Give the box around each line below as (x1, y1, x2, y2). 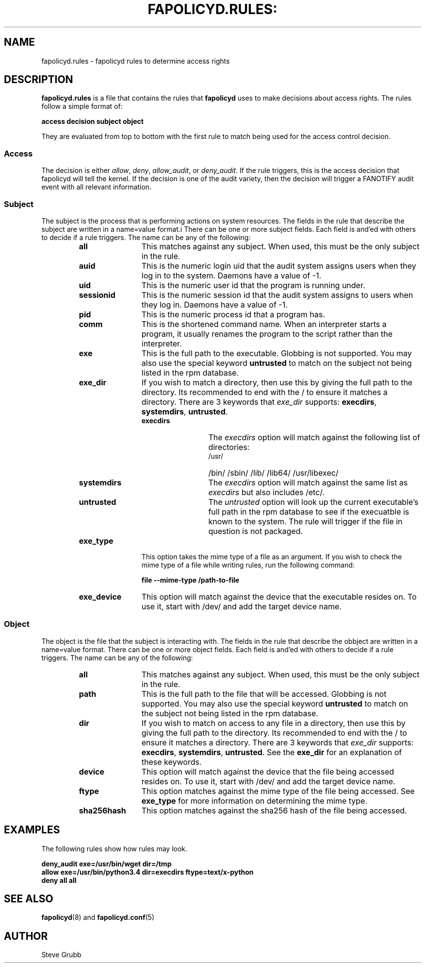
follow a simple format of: (41, 102, 123, 111)
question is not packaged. (208, 526, 303, 536)
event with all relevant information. (41, 183, 152, 191)
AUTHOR (4, 930, 48, 942)
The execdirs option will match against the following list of (208, 432, 420, 442)
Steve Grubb (41, 950, 82, 959)
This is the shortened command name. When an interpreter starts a (141, 319, 387, 329)
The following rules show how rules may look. (41, 844, 188, 853)
